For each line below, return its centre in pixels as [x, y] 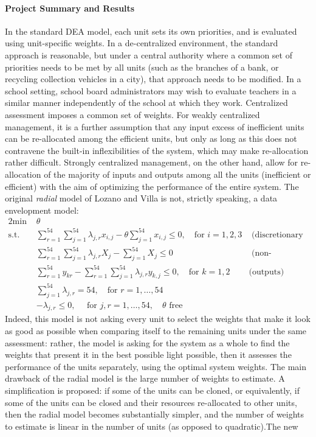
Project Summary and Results [70, 8]
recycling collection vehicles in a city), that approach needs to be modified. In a [153, 79]
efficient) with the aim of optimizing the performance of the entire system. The [152, 186]
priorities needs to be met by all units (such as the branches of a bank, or [142, 67]
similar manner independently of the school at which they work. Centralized [146, 103]
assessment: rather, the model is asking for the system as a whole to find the [147, 342]
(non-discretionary [262, 253]
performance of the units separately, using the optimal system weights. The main [156, 366]
